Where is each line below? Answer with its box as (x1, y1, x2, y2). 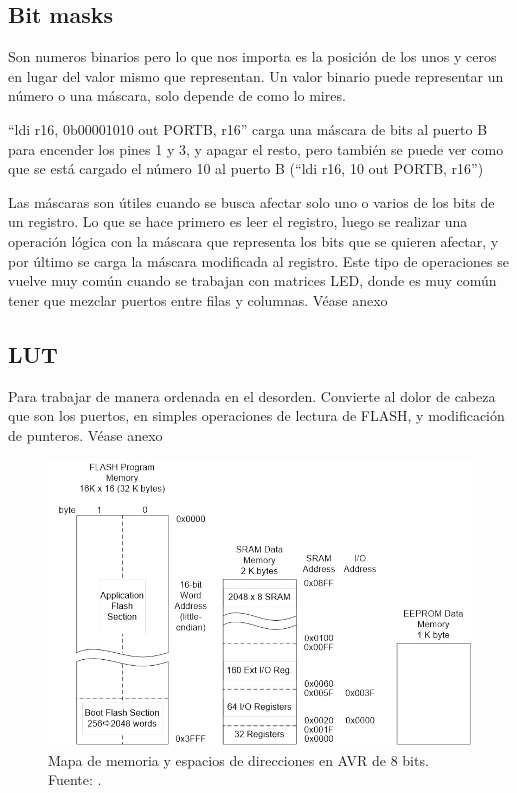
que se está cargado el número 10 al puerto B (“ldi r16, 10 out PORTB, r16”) (8, 158, 484, 179)
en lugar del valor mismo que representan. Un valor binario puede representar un (8, 65, 504, 86)
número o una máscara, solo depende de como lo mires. (8, 85, 346, 106)
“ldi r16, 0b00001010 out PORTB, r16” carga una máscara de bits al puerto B (8, 118, 488, 139)
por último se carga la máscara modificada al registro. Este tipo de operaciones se (8, 250, 509, 271)
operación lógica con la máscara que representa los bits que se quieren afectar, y (8, 230, 499, 251)
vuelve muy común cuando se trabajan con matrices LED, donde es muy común (8, 270, 497, 291)
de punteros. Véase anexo (8, 424, 163, 445)
